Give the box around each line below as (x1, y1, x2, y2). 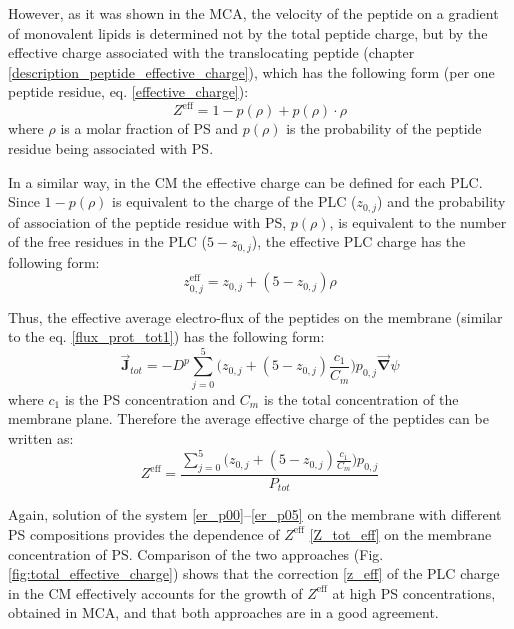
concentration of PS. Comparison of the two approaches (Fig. (8, 543, 384, 564)
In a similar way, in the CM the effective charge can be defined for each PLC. (8, 171, 483, 192)
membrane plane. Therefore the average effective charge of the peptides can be (8, 408, 489, 429)
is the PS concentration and (64, 388, 236, 409)
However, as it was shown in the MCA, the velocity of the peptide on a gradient (8, 3, 499, 23)
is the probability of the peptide (286, 118, 482, 139)
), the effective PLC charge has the (251, 231, 466, 252)
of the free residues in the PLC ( (8, 231, 207, 252)
